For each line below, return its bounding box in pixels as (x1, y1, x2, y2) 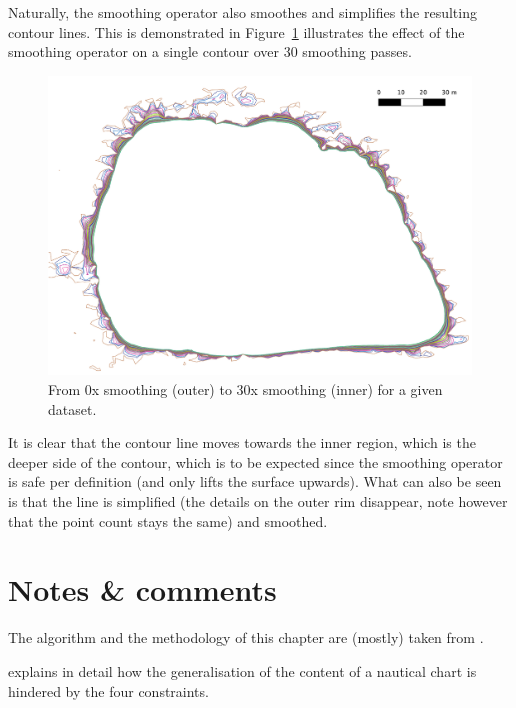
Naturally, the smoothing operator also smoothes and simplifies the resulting (8, 2, 477, 22)
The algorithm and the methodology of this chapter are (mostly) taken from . (8, 627, 484, 648)
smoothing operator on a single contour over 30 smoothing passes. (8, 41, 412, 62)
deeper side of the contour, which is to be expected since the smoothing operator (8, 451, 503, 472)
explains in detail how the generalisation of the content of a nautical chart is (8, 660, 477, 681)
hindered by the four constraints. (8, 680, 209, 701)
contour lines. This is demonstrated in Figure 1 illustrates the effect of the (8, 21, 465, 42)
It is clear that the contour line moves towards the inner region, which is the (8, 432, 476, 453)
